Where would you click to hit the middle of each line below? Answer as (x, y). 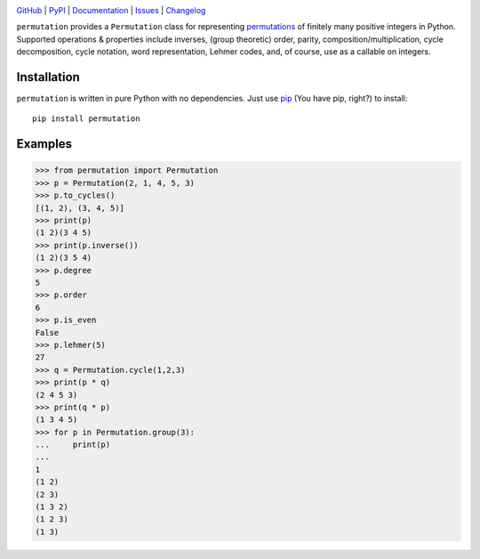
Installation (48, 77)
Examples (44, 144)
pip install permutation (86, 119)
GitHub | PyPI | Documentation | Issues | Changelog (111, 10)
